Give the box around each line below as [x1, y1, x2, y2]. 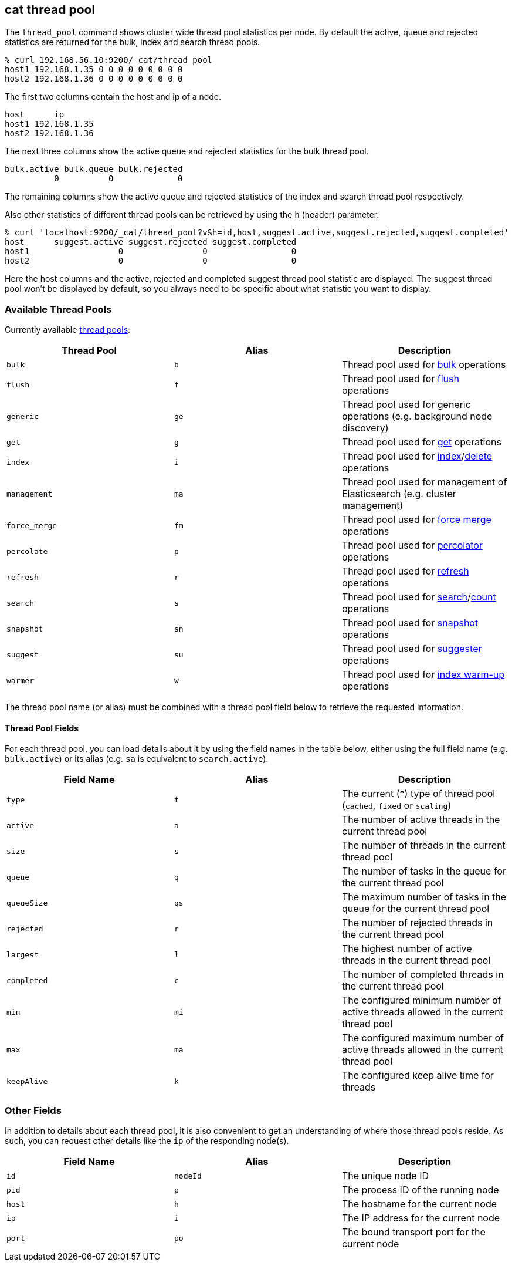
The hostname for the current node [341, 1198, 497, 1210]
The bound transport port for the [341, 1226, 486, 1238]
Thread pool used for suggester [341, 643, 482, 655]
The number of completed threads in [341, 968, 504, 981]
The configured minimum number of [341, 994, 501, 1007]
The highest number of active [341, 943, 472, 955]
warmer [6, 676, 34, 685]
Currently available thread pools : [5, 325, 131, 335]
